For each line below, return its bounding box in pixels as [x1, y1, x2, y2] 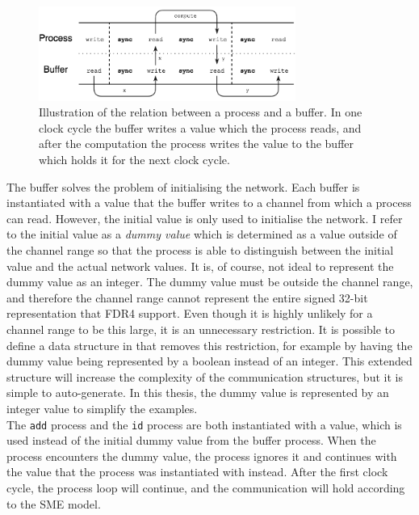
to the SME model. [6, 495, 101, 512]
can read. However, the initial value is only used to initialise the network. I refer [6, 209, 403, 226]
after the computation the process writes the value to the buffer [39, 135, 354, 152]
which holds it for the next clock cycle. [39, 151, 230, 168]
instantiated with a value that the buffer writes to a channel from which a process [6, 194, 412, 211]
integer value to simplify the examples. [6, 399, 198, 416]
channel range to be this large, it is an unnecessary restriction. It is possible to [6, 321, 396, 338]
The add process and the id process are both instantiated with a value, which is [6, 416, 402, 433]
